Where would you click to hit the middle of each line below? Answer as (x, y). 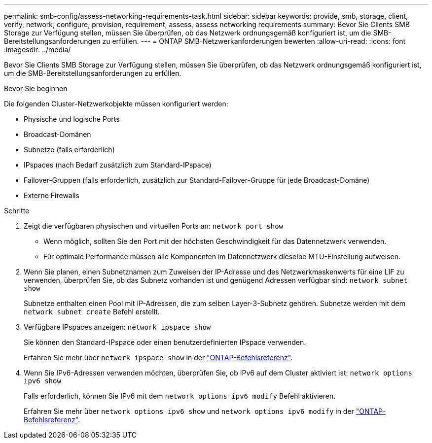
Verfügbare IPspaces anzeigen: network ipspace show (117, 327)
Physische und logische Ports (72, 119)
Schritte (17, 211)
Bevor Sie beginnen (36, 88)
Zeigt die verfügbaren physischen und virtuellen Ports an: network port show (154, 226)
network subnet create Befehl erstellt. (92, 312)
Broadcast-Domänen (57, 134)
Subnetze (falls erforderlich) (69, 150)
